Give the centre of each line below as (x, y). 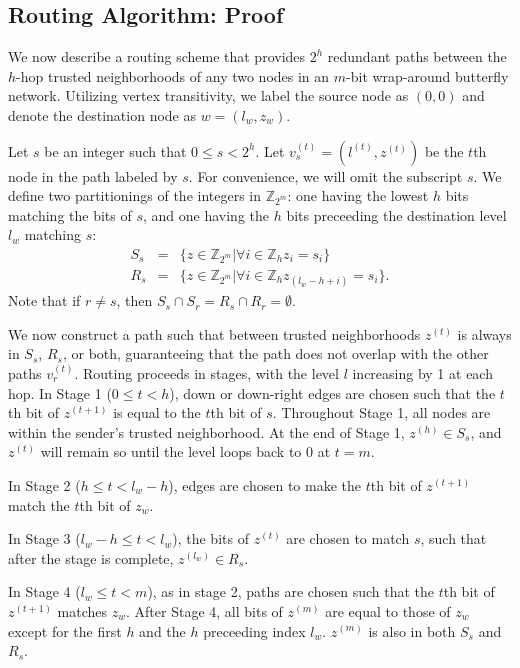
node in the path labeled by (93, 175)
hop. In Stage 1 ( (60, 392)
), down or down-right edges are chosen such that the (332, 392)
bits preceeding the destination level (396, 214)
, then (134, 300)
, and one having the (206, 214)
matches (82, 610)
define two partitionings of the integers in (135, 195)
